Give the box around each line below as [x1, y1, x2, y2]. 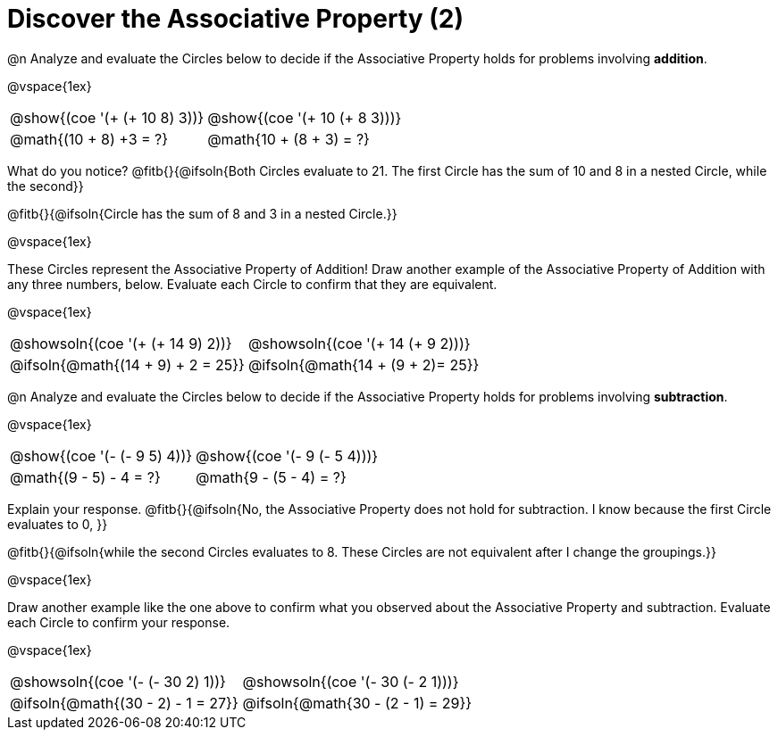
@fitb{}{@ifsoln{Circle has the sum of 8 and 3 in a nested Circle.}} [7, 205, 397, 221]
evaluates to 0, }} [7, 516, 108, 532]
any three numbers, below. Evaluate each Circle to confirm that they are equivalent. [7, 276, 498, 292]
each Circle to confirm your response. [7, 614, 230, 630]
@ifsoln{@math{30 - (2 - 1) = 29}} [242, 693, 473, 712]
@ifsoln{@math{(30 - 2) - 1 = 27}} [10, 693, 238, 712]
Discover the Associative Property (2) [7, 4, 464, 34]
